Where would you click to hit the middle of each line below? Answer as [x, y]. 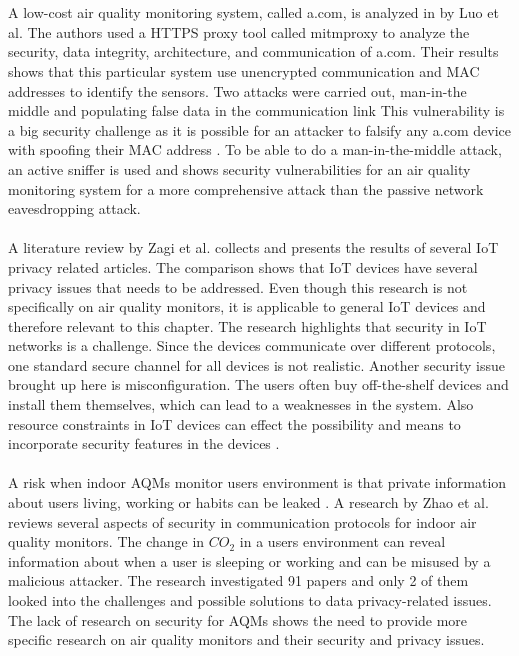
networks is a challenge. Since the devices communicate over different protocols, [252, 345]
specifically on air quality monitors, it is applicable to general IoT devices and [247, 306]
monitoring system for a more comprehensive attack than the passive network [246, 188]
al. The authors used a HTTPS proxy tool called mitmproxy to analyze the [239, 31]
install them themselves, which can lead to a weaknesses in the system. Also [241, 404]
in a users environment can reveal [342, 541]
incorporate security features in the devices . [144, 443]
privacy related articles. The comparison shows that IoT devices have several [243, 266]
